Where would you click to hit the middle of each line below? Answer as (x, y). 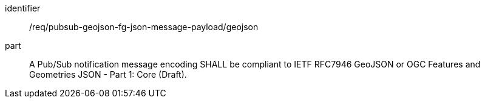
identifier (23, 8)
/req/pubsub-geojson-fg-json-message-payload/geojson (144, 27)
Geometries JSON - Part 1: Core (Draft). (108, 74)
